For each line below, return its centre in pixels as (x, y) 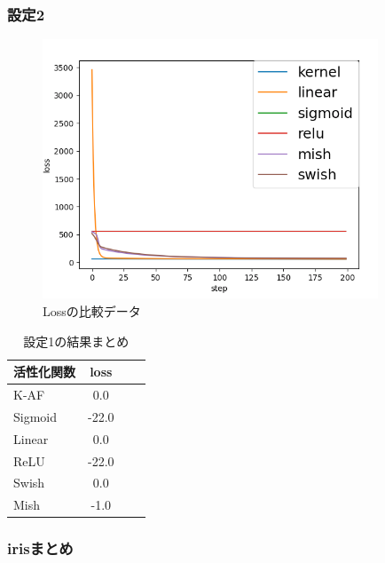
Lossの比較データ (92, 310)
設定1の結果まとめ (76, 341)
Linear (31, 438)
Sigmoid (35, 416)
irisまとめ (40, 548)
